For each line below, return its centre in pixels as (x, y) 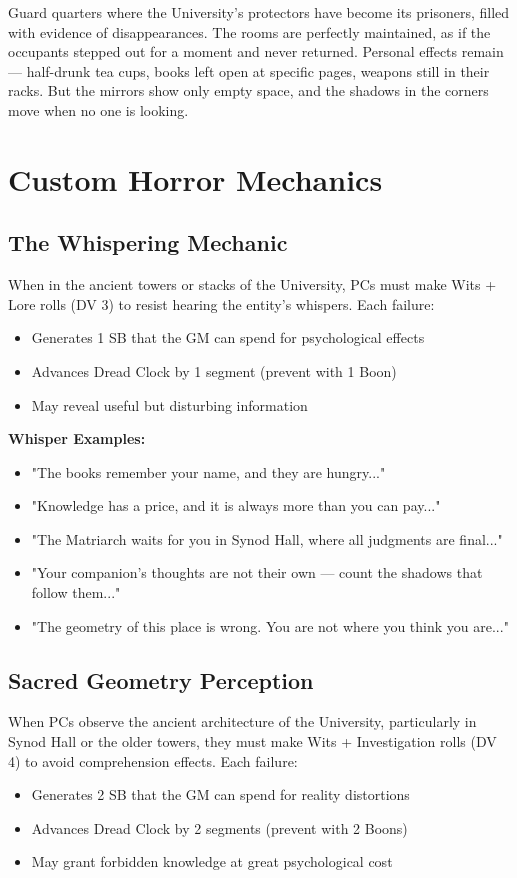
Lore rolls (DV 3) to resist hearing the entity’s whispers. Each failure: (221, 303)
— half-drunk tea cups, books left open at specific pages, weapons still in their (249, 70)
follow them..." (76, 592)
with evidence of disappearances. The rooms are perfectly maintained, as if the (249, 31)
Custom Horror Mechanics (195, 178)
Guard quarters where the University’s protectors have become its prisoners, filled (259, 12)
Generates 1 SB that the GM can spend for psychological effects (228, 337)
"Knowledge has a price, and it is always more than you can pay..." (236, 505)
